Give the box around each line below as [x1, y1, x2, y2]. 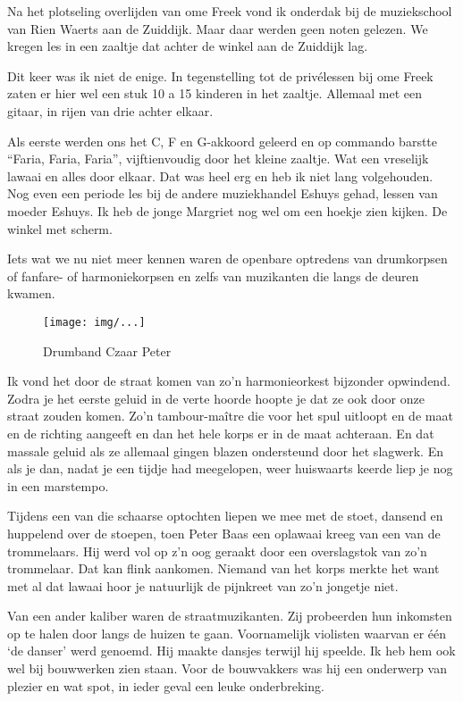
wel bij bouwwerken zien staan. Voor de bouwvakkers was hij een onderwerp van [7, 659, 447, 678]
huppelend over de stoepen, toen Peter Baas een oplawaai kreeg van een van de [7, 523, 441, 542]
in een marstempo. [7, 476, 109, 495]
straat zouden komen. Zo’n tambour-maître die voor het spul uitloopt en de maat [7, 406, 453, 425]
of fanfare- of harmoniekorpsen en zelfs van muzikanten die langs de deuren [7, 266, 419, 285]
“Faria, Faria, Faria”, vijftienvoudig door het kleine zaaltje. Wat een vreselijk [7, 149, 429, 168]
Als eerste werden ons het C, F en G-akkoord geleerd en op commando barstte [7, 131, 438, 150]
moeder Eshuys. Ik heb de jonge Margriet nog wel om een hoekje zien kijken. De [7, 201, 448, 220]
